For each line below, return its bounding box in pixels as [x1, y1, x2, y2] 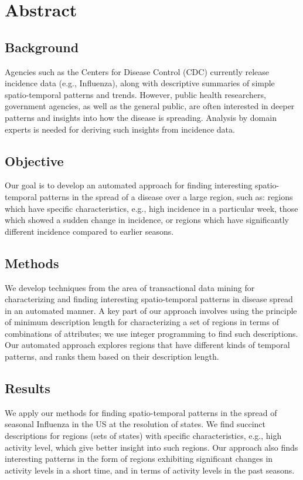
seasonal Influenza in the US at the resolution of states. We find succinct [5, 418, 265, 430]
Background [5, 38, 79, 56]
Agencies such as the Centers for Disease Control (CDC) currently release [5, 65, 270, 77]
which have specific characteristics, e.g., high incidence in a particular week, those [5, 202, 298, 214]
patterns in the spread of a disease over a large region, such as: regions [39, 190, 293, 202]
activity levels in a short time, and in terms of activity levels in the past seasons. [5, 464, 295, 476]
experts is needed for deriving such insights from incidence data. [5, 123, 235, 135]
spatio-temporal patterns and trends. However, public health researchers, [5, 88, 266, 100]
